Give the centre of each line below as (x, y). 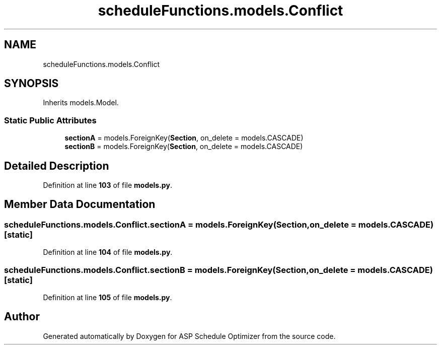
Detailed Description (57, 166)
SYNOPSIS (31, 84)
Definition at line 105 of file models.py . (107, 297)
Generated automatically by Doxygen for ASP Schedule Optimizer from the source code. (189, 336)
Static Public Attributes (50, 120)
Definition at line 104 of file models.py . (108, 252)
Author (22, 317)
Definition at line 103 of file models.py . (107, 185)
